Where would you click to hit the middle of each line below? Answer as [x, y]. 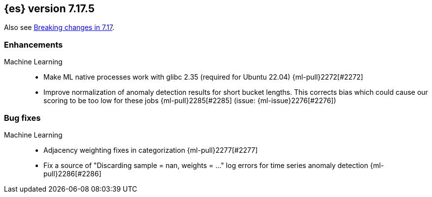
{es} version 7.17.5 [49, 9]
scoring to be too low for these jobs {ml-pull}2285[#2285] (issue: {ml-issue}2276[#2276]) [190, 101]
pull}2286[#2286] [72, 173]
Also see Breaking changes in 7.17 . [59, 28]
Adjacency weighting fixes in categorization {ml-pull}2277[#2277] [151, 150]
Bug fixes [22, 118]
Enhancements [34, 44]
